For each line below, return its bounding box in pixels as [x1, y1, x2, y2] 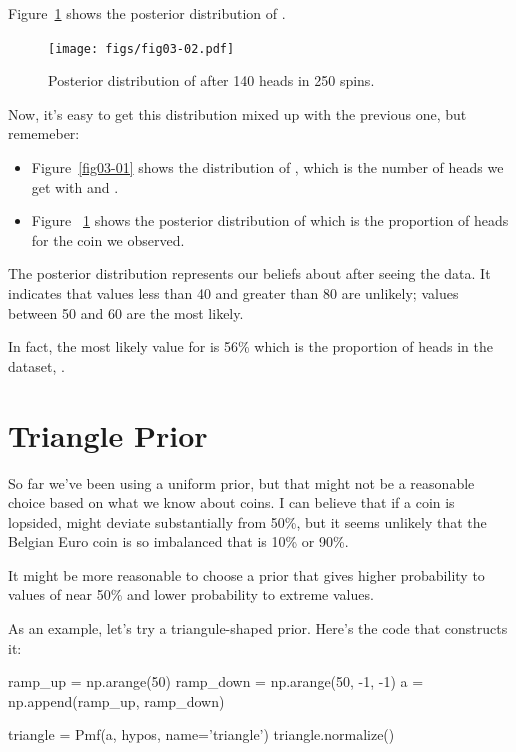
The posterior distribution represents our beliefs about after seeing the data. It [8, 263, 491, 284]
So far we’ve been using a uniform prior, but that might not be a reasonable [8, 472, 475, 493]
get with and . [31, 176, 119, 197]
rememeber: [8, 123, 80, 144]
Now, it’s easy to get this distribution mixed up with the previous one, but [8, 103, 467, 124]
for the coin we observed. [31, 229, 185, 250]
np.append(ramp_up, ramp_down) [8, 690, 225, 711]
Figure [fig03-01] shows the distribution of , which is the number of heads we [31, 157, 504, 178]
